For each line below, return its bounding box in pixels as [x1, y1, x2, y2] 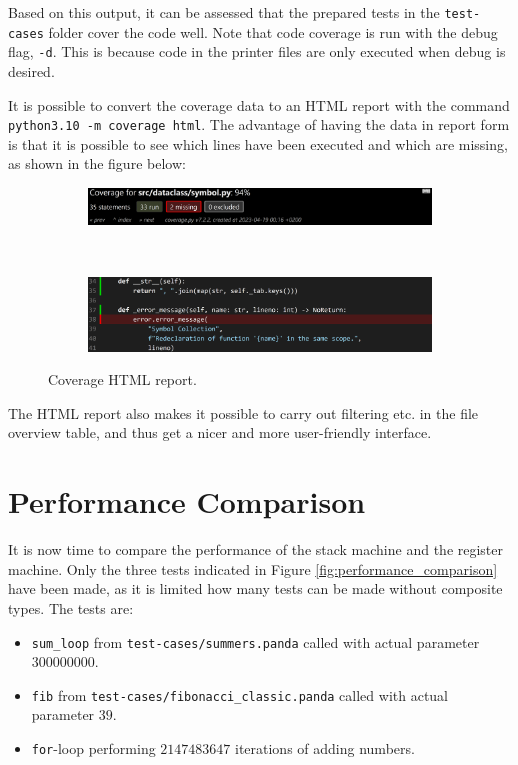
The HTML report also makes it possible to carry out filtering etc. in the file [8, 402, 479, 423]
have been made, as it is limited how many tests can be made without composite [8, 578, 503, 599]
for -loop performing [31, 738, 156, 759]
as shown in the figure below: [8, 153, 186, 174]
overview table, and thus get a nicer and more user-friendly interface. [8, 422, 432, 443]
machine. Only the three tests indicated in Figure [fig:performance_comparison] [8, 558, 498, 579]
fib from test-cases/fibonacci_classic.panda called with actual [31, 684, 449, 705]
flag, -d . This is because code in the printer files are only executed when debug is [8, 41, 506, 62]
